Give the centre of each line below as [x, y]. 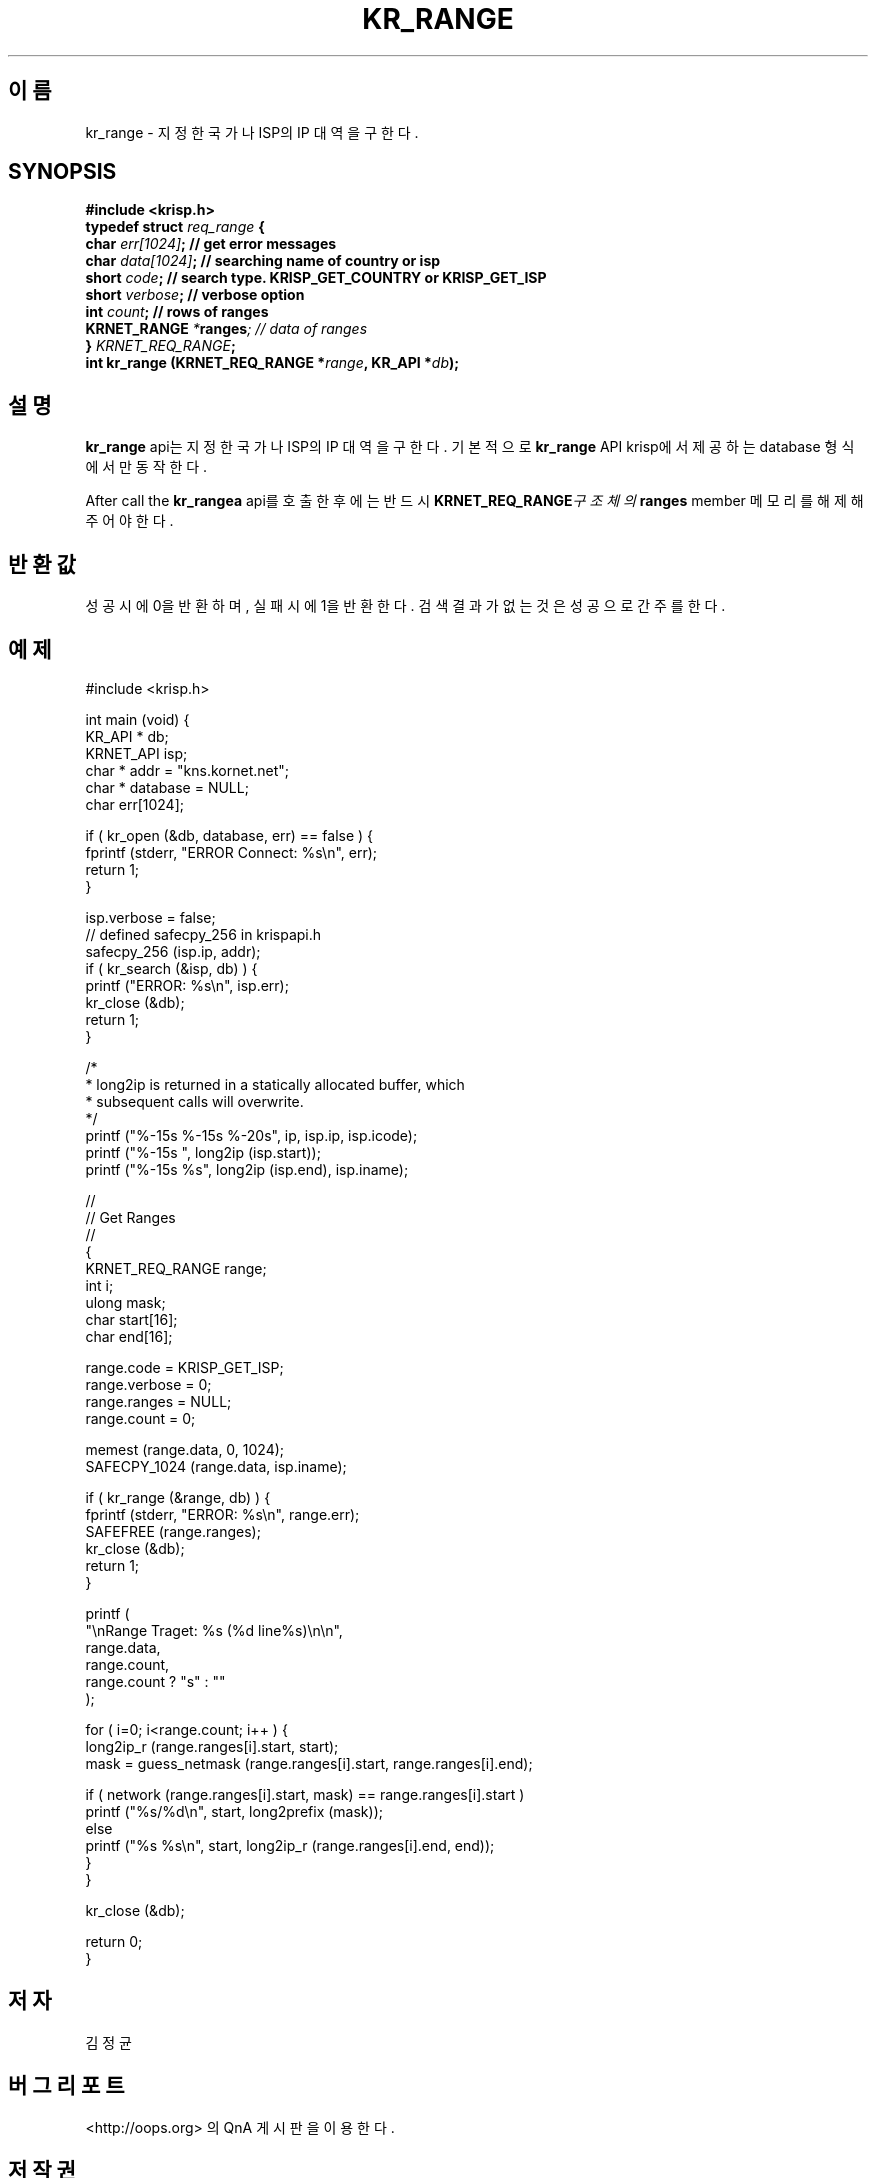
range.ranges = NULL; [158, 1401]
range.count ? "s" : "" [155, 1681]
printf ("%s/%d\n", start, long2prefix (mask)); [234, 1811]
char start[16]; [131, 1319]
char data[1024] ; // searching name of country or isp [263, 261]
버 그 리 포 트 [66, 2086]
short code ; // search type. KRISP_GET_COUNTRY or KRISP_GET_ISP [316, 278]
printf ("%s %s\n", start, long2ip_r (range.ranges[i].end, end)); [290, 1845]
